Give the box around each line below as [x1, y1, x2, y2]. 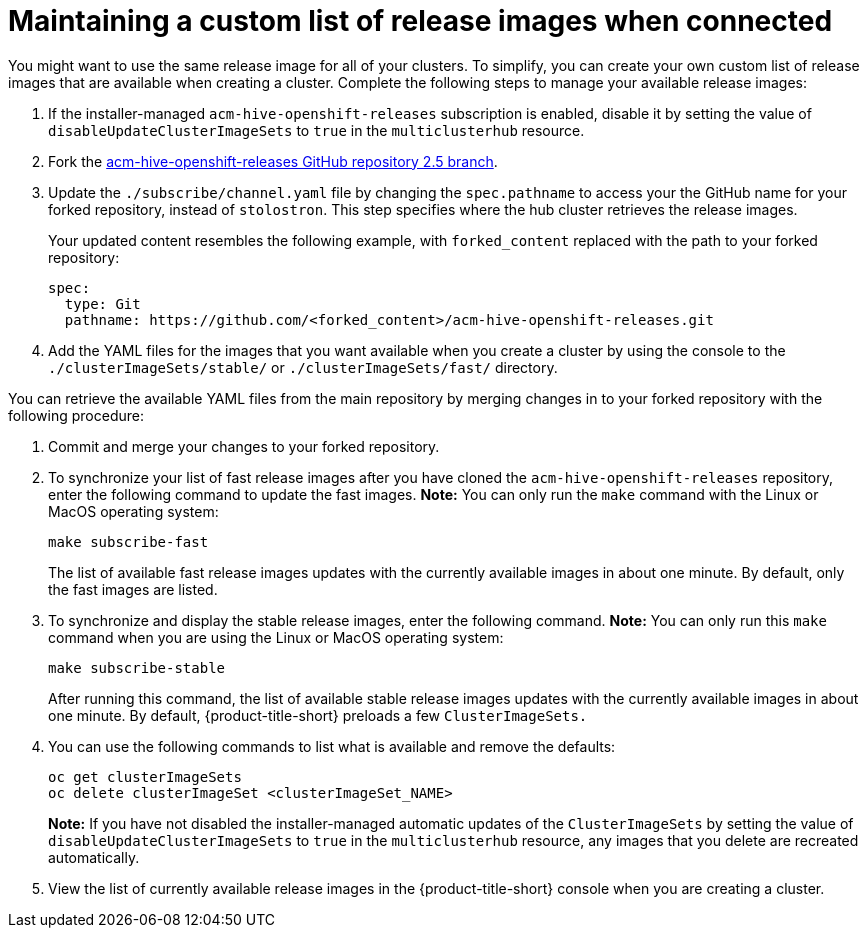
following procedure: [8, 406, 144, 424]
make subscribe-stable [48, 659, 226, 676]
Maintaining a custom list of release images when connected [8, 4, 833, 38]
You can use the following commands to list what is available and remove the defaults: [48, 737, 616, 755]
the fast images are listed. [48, 580, 218, 598]
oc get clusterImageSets [48, 768, 242, 785]
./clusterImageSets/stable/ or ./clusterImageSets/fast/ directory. [48, 358, 558, 376]
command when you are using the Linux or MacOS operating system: [48, 628, 504, 646]
